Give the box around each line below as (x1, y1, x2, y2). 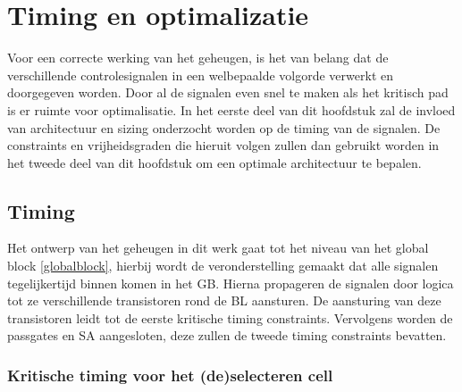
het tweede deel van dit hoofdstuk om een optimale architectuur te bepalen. (7, 153, 422, 171)
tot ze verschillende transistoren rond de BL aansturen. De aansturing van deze (7, 291, 441, 310)
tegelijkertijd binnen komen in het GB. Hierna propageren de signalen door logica (7, 273, 454, 292)
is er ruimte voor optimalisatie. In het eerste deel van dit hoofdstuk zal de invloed (7, 100, 456, 119)
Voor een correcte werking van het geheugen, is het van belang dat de (7, 48, 389, 67)
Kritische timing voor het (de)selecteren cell (7, 363, 333, 386)
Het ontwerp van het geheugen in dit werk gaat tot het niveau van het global (7, 238, 429, 257)
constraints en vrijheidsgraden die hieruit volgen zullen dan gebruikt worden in (7, 136, 440, 154)
